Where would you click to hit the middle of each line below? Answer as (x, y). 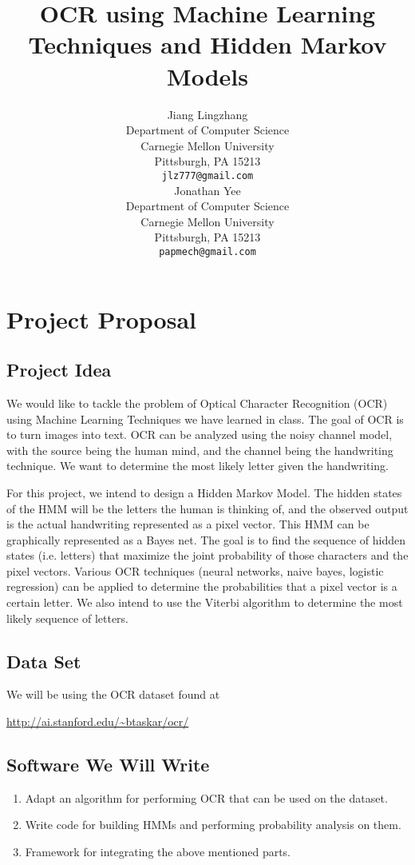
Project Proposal (101, 319)
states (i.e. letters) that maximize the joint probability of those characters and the (207, 555)
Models (207, 76)
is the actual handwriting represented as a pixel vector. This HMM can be (188, 524)
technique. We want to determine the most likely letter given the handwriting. (198, 466)
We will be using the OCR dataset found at (113, 694)
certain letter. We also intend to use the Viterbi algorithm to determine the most (205, 602)
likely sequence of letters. (68, 618)
